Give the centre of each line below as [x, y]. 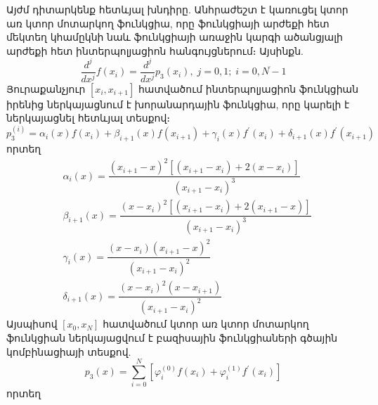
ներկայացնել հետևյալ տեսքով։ [89, 118]
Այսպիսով [32, 324]
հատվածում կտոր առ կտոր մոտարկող [206, 324]
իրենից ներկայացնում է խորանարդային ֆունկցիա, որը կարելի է [178, 104]
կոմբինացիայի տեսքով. [69, 351]
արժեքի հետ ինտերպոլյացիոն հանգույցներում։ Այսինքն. [155, 50]
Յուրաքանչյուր [46, 88]
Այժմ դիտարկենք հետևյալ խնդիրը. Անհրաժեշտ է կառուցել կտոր [177, 9]
